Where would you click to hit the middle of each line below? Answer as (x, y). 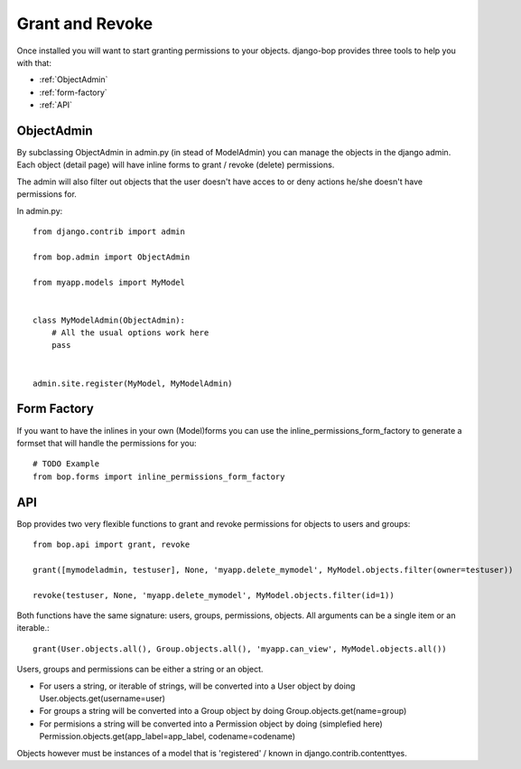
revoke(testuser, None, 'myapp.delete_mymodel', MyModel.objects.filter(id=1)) (214, 595)
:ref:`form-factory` (73, 92)
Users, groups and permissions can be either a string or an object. (140, 670)
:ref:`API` (56, 105)
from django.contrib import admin (109, 231)
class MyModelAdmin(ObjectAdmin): (109, 320)
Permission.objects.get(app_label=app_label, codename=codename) (167, 736)
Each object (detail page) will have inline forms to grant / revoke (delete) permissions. (176, 165)
